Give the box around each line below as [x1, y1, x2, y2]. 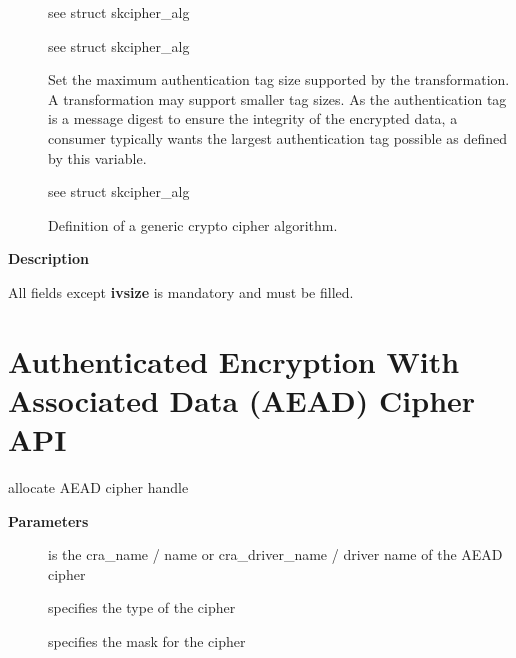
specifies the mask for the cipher [48, 631, 246, 651]
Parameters [8, 510, 89, 531]
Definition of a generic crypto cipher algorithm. [48, 214, 338, 235]
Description [8, 248, 90, 269]
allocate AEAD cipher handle [8, 477, 189, 498]
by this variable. [48, 147, 147, 168]
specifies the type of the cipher [48, 597, 236, 618]
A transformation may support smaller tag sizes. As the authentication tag [48, 88, 507, 109]
